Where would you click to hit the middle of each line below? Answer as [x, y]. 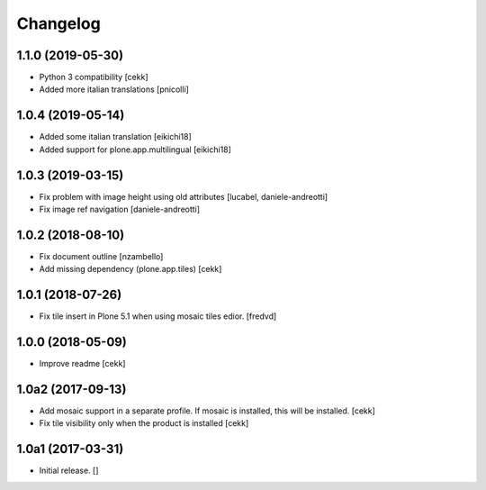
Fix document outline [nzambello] [101, 256]
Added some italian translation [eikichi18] [116, 137]
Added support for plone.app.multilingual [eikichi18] [135, 150]
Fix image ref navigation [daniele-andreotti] [120, 209]
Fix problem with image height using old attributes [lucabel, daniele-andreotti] [184, 196]
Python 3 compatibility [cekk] [94, 77]
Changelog [58, 23]
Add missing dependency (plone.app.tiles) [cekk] [130, 269]
